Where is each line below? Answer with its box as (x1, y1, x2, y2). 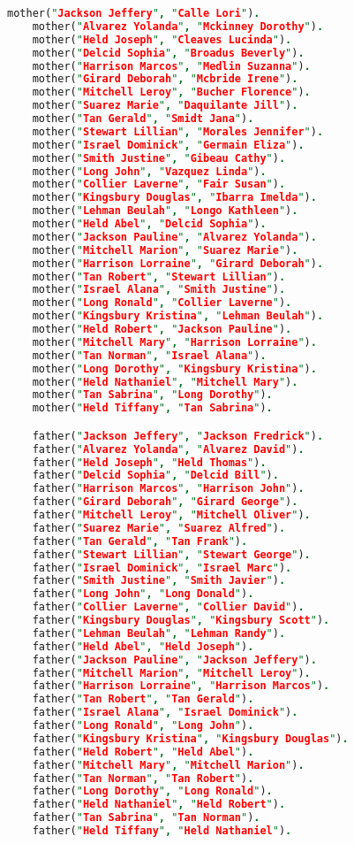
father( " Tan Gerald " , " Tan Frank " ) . (32, 534, 248, 548)
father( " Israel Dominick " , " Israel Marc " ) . (32, 561, 292, 574)
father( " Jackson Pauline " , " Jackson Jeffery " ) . (32, 653, 317, 666)
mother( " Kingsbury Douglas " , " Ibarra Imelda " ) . (32, 191, 317, 204)
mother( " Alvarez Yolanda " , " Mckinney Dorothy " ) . (32, 19, 324, 33)
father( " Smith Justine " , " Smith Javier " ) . (32, 574, 286, 587)
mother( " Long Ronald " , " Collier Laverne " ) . (32, 296, 292, 310)
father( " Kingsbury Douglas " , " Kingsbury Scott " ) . (32, 614, 330, 627)
